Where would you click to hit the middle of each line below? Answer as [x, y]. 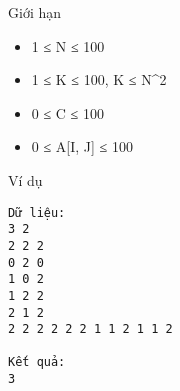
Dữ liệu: [37, 212]
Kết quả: [37, 362]
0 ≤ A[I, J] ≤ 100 [82, 146]
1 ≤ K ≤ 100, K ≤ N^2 [99, 79]
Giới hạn [35, 12]
